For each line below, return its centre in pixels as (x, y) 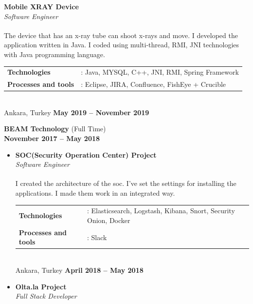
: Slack (97, 237)
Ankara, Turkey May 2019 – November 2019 (77, 112)
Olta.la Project (41, 286)
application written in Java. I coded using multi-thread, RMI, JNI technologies (122, 45)
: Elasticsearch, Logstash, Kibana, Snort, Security (161, 211)
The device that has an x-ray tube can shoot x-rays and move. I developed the (121, 35)
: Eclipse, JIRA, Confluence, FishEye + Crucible (154, 84)
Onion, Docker (109, 220)
